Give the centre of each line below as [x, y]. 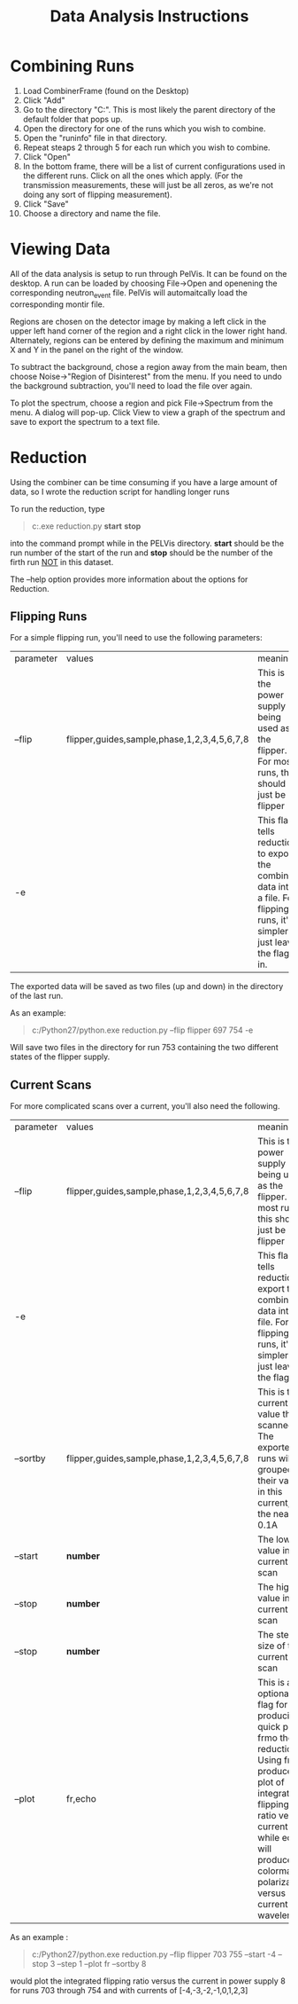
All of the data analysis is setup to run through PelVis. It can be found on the [149, 273]
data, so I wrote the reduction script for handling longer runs [120, 491]
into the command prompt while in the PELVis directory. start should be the [147, 543]
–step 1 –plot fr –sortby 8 [102, 1964]
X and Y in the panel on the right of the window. [97, 350]
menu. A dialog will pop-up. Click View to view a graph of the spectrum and [148, 412]
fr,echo [81, 1799]
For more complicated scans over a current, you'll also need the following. [145, 1106]
